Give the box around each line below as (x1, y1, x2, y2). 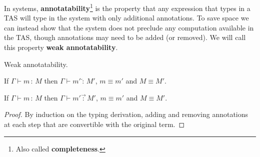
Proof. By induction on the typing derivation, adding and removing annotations (4, 109, 248, 119)
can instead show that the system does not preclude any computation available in (4, 22, 254, 32)
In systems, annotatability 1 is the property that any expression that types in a (4, 1, 250, 13)
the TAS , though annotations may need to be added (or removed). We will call (4, 32, 246, 42)
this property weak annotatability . (4, 42, 118, 52)
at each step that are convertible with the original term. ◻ (4, 119, 185, 129)
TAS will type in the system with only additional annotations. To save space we (4, 12, 249, 23)
